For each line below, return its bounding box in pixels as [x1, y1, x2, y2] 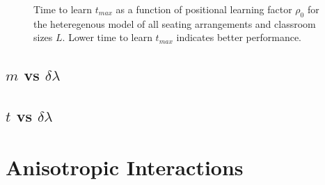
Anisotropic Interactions [6, 152, 244, 181]
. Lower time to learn [62, 30, 152, 45]
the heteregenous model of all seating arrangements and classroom [33, 16, 316, 31]
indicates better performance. [176, 30, 302, 45]
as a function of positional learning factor [116, 2, 292, 16]
